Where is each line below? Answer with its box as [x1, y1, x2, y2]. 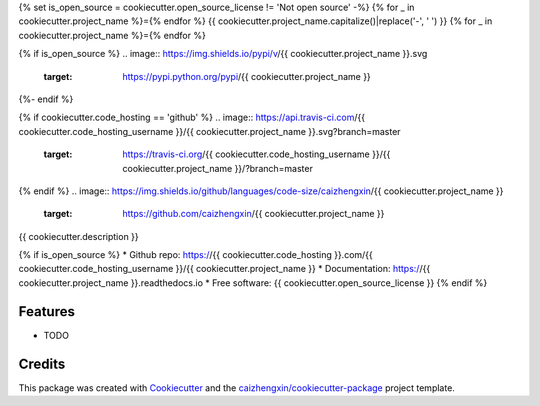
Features [18, 303, 75, 320]
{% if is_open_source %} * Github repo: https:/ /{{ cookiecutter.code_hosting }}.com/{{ [18, 249, 374, 261]
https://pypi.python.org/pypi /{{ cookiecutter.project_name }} [122, 70, 372, 82]
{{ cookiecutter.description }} [18, 230, 139, 242]
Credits [18, 355, 66, 372]
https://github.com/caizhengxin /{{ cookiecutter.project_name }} [122, 208, 385, 220]
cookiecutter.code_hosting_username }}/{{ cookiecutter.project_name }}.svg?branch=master [18, 125, 401, 137]
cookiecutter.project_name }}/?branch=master [122, 162, 314, 174]
